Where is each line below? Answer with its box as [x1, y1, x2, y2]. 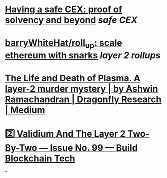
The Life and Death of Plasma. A [5, 73, 141, 84]
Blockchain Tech [5, 153, 76, 164]
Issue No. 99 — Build [50, 142, 138, 154]
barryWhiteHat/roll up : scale [5, 37, 122, 50]
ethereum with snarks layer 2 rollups [5, 49, 161, 61]
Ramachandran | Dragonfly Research [5, 94, 162, 105]
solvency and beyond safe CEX [5, 14, 138, 26]
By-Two [5, 142, 37, 154]
